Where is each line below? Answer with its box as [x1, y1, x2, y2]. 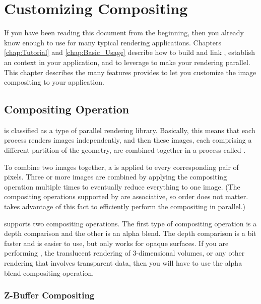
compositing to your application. [4, 77, 104, 87]
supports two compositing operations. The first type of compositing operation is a [4, 218, 257, 228]
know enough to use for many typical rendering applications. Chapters [4, 37, 221, 47]
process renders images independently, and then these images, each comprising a [4, 135, 252, 145]
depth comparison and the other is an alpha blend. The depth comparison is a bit [4, 228, 256, 238]
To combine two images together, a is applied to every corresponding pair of [4, 161, 239, 172]
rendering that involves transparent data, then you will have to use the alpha [4, 258, 242, 268]
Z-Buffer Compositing [4, 289, 95, 301]
